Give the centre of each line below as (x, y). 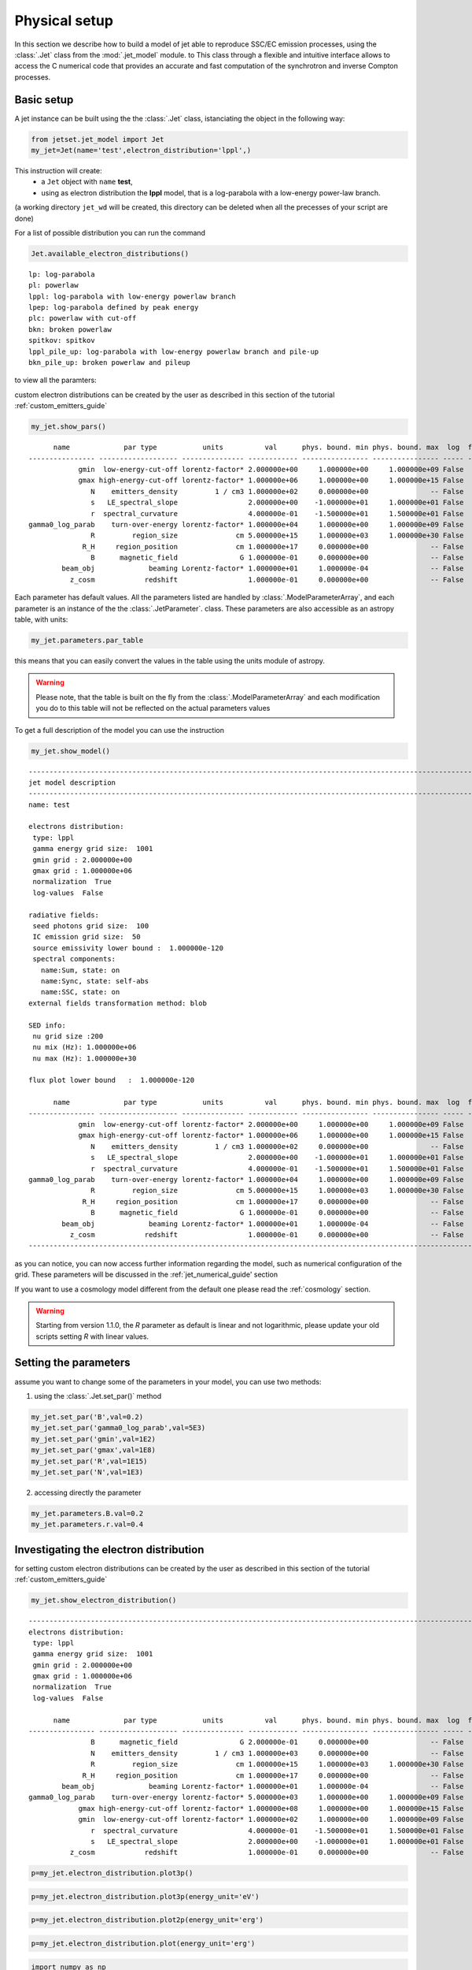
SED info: (47, 1025)
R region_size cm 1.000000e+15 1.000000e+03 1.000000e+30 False (277, 1764)
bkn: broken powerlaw (70, 329)
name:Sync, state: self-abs (95, 981)
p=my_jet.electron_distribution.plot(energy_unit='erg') (143, 1944)
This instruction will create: (58, 170)
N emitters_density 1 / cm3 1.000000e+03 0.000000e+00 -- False (277, 1753)
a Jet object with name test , (87, 182)
